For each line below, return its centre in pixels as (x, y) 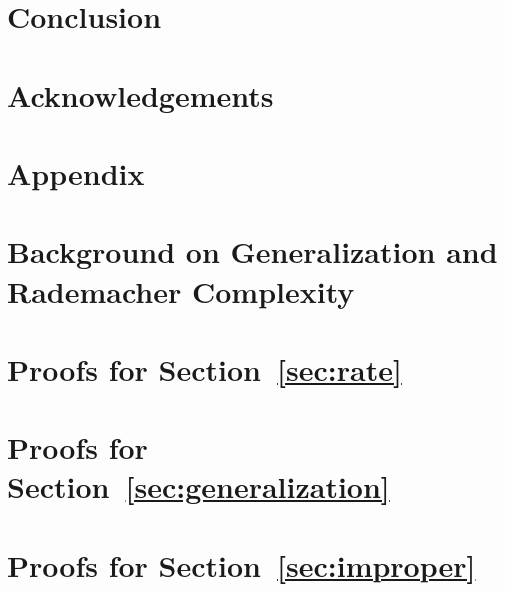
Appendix (76, 172)
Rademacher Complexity (181, 290)
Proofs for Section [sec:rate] (204, 368)
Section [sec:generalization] (198, 486)
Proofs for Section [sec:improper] (241, 564)
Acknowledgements (140, 94)
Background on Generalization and (252, 251)
